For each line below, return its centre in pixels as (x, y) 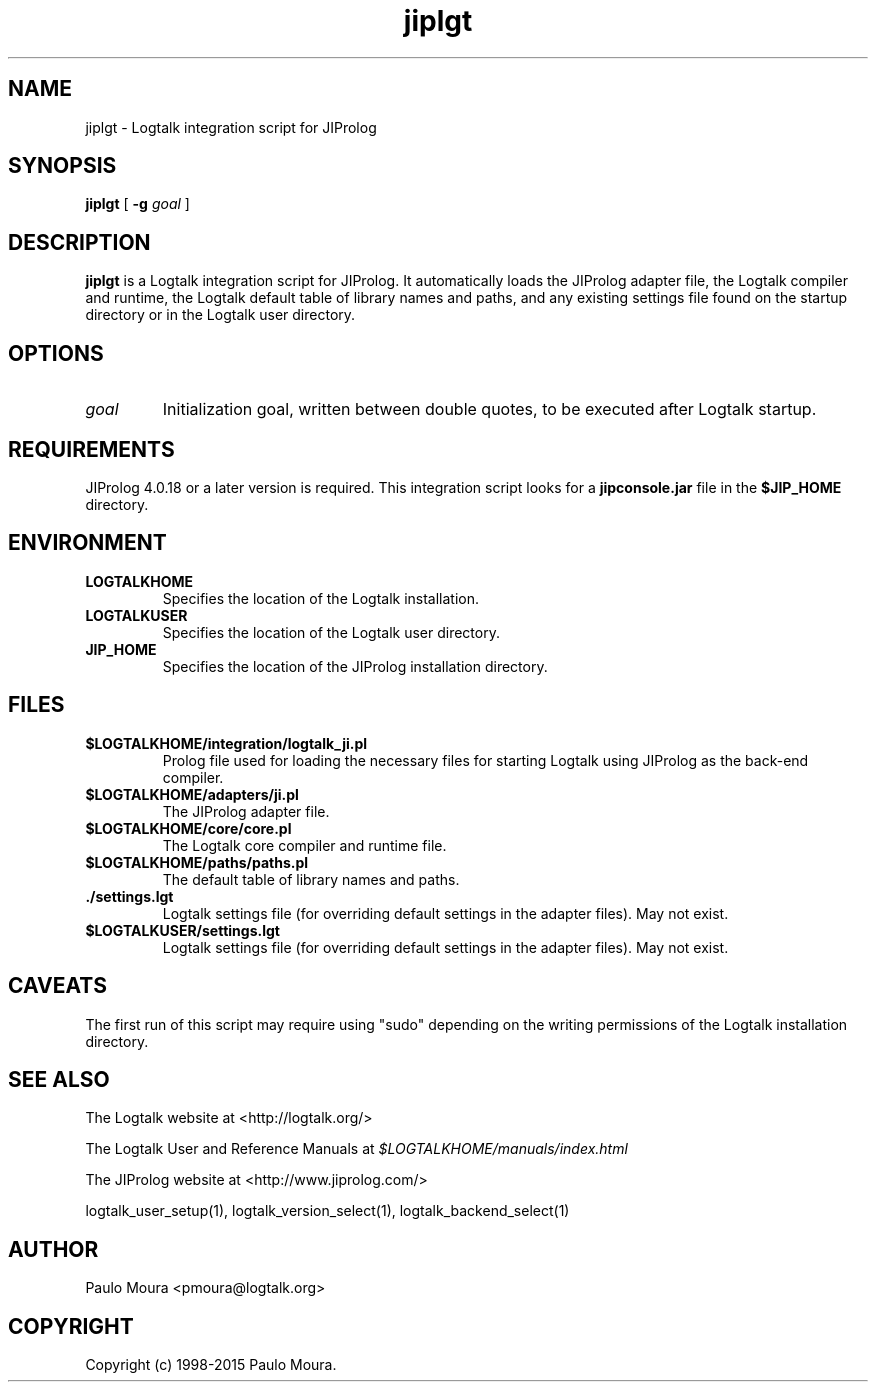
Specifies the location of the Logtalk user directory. (331, 632)
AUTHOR (53, 1249)
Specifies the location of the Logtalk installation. (321, 598)
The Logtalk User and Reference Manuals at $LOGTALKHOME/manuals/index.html (356, 1149)
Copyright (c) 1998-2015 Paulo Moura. (211, 1365)
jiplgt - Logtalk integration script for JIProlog (231, 127)
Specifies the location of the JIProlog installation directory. (355, 666)
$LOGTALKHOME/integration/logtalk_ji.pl (226, 743)
